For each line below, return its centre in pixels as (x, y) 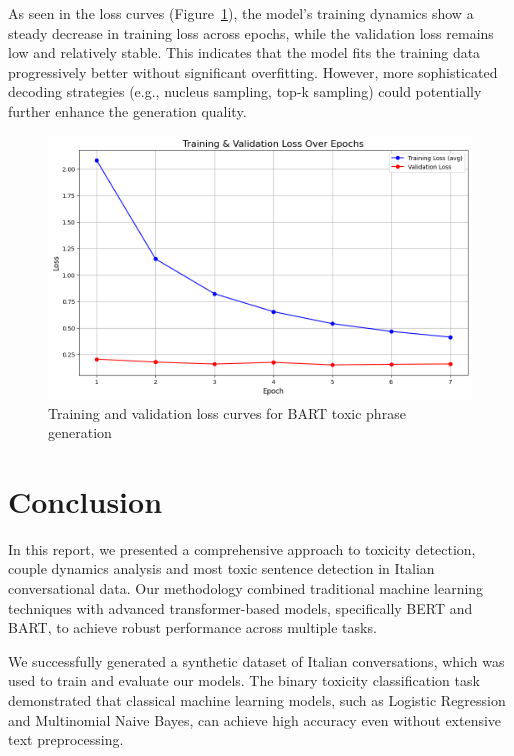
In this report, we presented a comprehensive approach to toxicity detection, (242, 548)
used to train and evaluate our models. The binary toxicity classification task (244, 680)
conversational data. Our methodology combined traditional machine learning (246, 588)
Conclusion (85, 500)
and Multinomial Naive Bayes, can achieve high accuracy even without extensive (255, 719)
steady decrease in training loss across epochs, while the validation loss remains (251, 32)
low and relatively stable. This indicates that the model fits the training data (244, 52)
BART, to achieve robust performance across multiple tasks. (192, 627)
